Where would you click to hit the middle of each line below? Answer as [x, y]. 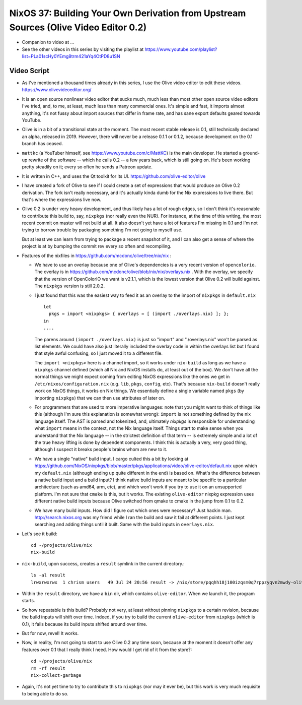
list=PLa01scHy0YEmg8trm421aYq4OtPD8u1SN [71, 56]
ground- [251, 153]
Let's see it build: [40, 534]
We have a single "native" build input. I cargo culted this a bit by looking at [111, 459]
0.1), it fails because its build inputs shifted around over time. [85, 624]
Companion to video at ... [48, 42]
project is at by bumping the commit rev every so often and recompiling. [97, 246]
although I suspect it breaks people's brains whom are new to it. [101, 450]
